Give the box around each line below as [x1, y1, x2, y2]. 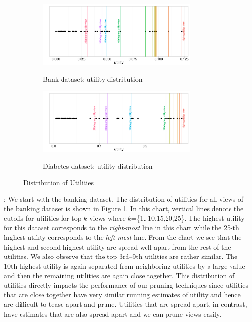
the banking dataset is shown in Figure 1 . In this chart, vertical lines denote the [4, 203, 244, 214]
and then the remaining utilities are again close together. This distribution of [4, 270, 235, 280]
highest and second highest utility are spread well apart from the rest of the [4, 241, 231, 252]
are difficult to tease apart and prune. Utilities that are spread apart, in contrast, [4, 299, 247, 309]
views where [89, 213, 126, 223]
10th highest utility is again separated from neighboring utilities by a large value [4, 260, 245, 271]
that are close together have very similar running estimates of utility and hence [4, 289, 241, 300]
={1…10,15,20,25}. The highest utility [131, 213, 245, 223]
